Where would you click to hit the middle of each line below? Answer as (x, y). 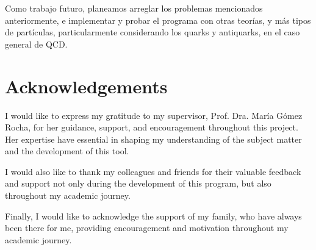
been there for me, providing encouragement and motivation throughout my (147, 228)
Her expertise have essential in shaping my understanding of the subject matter (153, 139)
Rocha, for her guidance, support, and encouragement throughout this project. (152, 127)
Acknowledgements (86, 86)
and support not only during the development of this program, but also (138, 183)
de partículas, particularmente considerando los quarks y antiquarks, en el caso (153, 32)
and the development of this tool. (67, 151)
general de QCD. (36, 44)
